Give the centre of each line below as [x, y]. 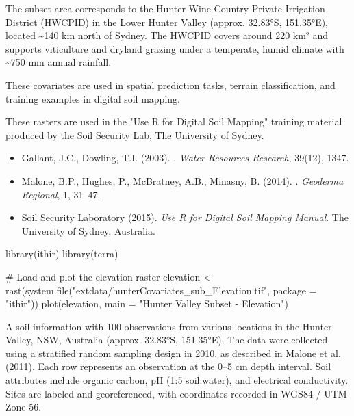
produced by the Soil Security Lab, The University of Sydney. [135, 134]
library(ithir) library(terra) [62, 253]
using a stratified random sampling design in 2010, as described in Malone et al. [173, 353]
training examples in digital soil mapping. [93, 98]
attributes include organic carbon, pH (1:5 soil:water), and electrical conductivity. [177, 380]
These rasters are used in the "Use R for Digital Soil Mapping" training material [174, 121]
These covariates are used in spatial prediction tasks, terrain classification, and [170, 84]
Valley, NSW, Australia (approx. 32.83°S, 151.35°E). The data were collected [167, 340]
